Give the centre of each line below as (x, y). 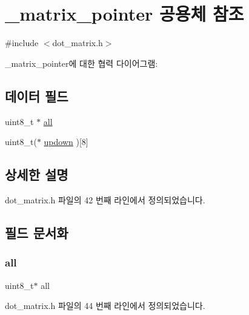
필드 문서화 (37, 232)
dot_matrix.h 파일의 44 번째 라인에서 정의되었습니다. (105, 306)
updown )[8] (66, 142)
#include (22, 43)
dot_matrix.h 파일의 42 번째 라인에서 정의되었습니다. (105, 199)
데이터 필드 (37, 96)
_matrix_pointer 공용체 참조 (125, 14)
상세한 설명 (37, 174)
